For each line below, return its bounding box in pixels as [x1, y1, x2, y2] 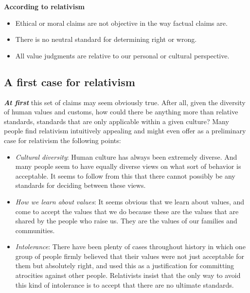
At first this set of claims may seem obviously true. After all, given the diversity [4, 97, 246, 107]
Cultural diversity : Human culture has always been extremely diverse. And [15, 151, 237, 162]
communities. [15, 225, 55, 235]
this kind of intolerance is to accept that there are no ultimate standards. [15, 279, 234, 290]
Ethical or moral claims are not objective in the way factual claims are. [15, 18, 228, 28]
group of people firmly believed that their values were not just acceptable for [15, 251, 244, 261]
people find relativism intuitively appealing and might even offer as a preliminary [4, 126, 246, 136]
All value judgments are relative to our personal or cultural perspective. [15, 50, 230, 60]
